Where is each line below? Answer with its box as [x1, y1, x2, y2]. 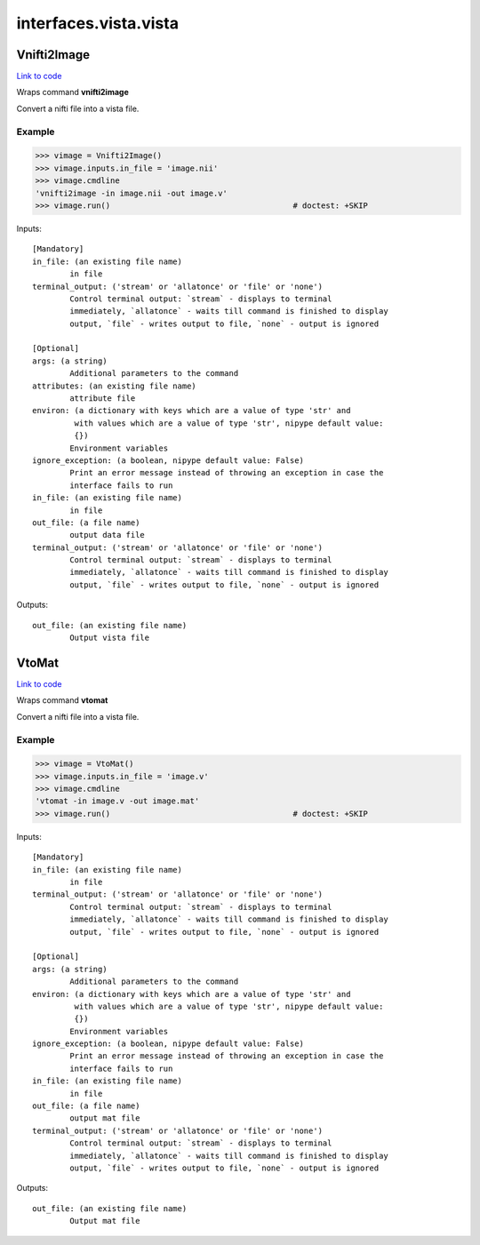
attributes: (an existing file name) [32, 380, 197, 391]
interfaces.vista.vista [16, 13, 180, 33]
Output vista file [69, 633, 150, 643]
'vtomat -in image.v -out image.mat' [35, 796, 200, 806]
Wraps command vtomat [16, 695, 108, 706]
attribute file [69, 394, 136, 403]
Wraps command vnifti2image [16, 87, 129, 98]
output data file [69, 530, 146, 540]
